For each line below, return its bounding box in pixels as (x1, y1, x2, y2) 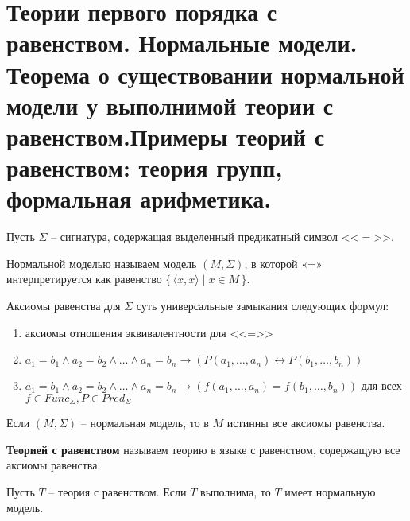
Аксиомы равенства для (6, 297, 121, 314)
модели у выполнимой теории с (6, 88, 334, 121)
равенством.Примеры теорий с (6, 119, 325, 152)
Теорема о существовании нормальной (6, 57, 404, 90)
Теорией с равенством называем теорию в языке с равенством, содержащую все (6, 441, 400, 457)
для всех (361, 377, 402, 394)
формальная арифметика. (6, 182, 272, 215)
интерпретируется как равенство (6, 270, 162, 287)
